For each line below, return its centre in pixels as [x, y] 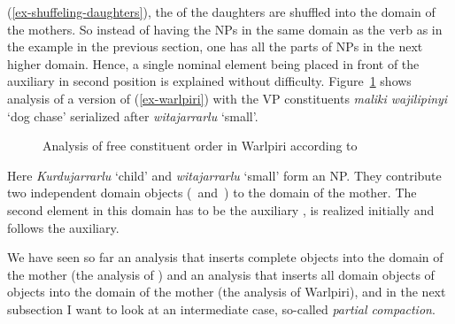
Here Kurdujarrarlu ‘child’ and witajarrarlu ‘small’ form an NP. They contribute [224, 175]
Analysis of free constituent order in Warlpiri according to [200, 146]
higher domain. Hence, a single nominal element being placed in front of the [213, 63]
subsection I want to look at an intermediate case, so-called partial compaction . [221, 309]
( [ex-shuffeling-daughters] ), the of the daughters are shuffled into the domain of [221, 12]
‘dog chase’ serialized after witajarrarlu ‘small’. [133, 116]
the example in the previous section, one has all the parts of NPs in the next [215, 46]
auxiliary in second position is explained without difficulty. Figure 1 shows [209, 81]
